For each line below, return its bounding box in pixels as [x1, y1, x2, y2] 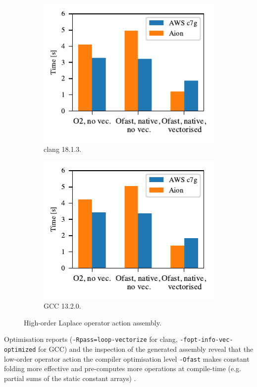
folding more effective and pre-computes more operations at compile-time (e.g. [4, 363, 241, 374]
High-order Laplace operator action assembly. [24, 317, 161, 327]
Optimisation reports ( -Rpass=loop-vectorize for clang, [4, 334, 178, 344]
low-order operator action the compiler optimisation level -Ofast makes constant [4, 353, 250, 364]
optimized [4, 346, 36, 353]
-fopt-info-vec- [180, 336, 233, 344]
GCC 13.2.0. [44, 301, 81, 311]
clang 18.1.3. [44, 143, 82, 154]
